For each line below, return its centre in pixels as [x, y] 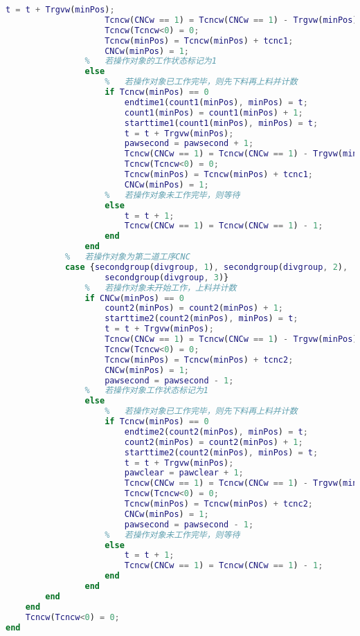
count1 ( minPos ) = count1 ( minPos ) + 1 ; [214, 112]
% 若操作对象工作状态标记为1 [147, 391]
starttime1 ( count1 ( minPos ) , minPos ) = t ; [221, 123]
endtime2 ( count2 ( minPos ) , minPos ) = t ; [216, 431]
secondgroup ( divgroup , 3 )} [167, 277]
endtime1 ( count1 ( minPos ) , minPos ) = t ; [216, 102]
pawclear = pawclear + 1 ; [184, 473]
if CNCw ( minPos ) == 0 [134, 298]
